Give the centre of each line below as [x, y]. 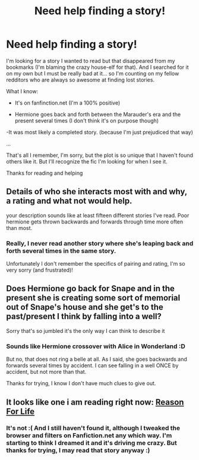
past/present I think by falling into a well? [84, 316]
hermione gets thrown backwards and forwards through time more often [95, 222]
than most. [19, 228]
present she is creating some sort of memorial [93, 298]
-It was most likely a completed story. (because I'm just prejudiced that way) [100, 132]
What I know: [22, 91]
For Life [20, 411]
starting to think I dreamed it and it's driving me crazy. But [91, 443]
